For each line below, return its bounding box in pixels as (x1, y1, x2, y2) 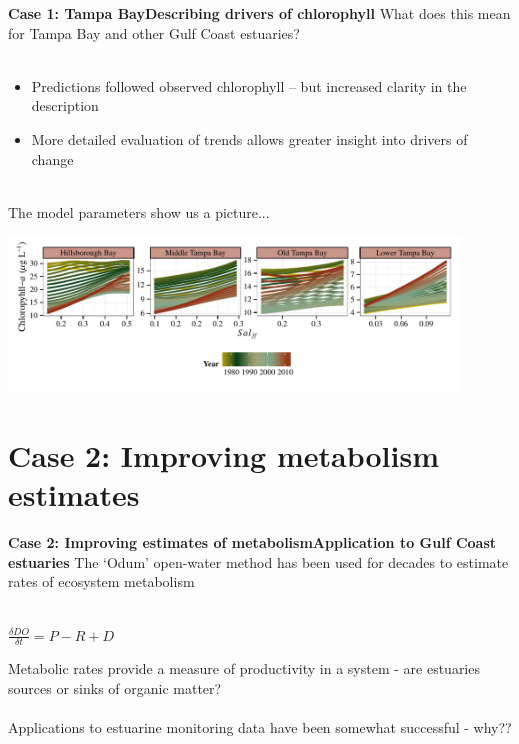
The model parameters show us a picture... (8, 201, 270, 222)
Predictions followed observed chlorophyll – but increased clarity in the (31, 75, 467, 96)
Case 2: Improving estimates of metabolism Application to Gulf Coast (8, 532, 497, 553)
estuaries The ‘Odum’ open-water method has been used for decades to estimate (8, 551, 509, 572)
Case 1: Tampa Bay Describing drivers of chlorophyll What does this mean (8, 3, 511, 23)
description (31, 95, 99, 116)
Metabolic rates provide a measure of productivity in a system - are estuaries (8, 658, 480, 679)
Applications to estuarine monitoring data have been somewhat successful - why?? (8, 717, 512, 738)
